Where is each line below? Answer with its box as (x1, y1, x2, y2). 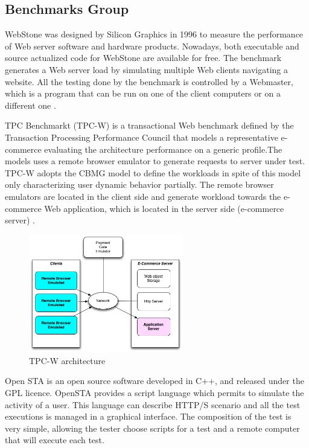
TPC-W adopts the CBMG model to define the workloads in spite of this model (5, 166, 301, 179)
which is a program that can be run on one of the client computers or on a (5, 87, 281, 100)
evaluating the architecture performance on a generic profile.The (44, 142, 282, 155)
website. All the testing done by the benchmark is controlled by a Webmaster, (5, 75, 293, 88)
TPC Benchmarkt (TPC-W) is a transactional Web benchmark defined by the (5, 119, 294, 132)
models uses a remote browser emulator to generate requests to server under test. (5, 155, 305, 167)
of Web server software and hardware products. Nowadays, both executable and (5, 39, 299, 52)
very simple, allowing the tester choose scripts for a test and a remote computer (5, 421, 300, 434)
